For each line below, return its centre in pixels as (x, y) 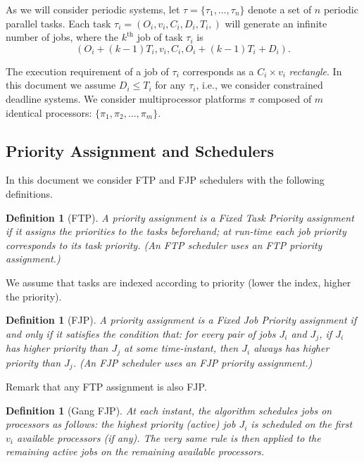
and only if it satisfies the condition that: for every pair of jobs (141, 333)
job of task (160, 37)
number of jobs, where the (62, 37)
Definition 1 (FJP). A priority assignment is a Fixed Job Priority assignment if (181, 320)
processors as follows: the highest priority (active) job (121, 424)
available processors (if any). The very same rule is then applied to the (169, 437)
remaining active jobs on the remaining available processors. (135, 451)
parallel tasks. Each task (58, 23)
